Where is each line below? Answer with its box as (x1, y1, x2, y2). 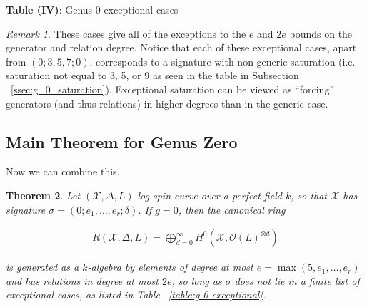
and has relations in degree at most (6, 273, 159, 288)
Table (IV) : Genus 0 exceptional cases (6, 2, 179, 16)
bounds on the (289, 26, 353, 41)
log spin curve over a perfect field (137, 187, 282, 202)
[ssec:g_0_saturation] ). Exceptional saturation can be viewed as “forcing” (11, 81, 334, 96)
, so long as (171, 273, 222, 288)
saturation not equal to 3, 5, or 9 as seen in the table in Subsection (6, 68, 299, 83)
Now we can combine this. (6, 164, 120, 179)
